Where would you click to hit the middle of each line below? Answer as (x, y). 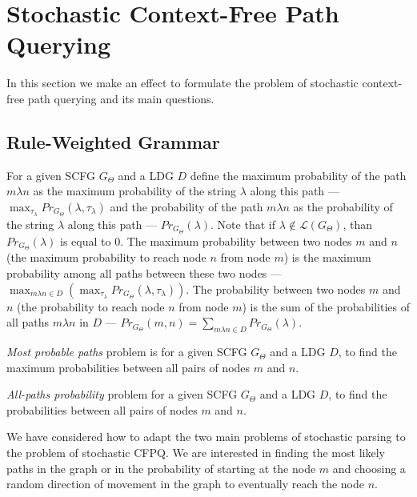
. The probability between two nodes (276, 289)
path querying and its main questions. (121, 98)
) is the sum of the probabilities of (326, 306)
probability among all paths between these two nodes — (144, 273)
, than (357, 224)
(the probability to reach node (91, 306)
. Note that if (243, 224)
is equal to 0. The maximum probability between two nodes (206, 240)
